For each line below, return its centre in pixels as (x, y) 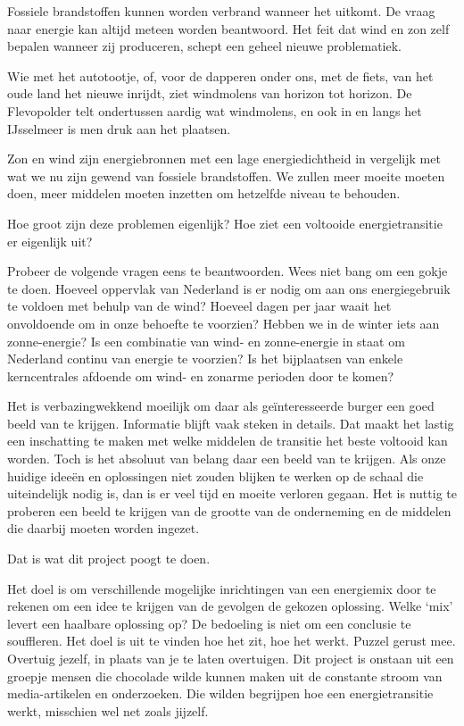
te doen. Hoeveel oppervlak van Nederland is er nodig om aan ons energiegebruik (229, 288)
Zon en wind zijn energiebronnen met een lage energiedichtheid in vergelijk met (224, 159)
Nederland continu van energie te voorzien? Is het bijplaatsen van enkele (205, 359)
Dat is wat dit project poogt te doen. (109, 559)
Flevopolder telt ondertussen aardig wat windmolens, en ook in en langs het (215, 110)
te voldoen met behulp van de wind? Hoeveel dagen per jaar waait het (199, 306)
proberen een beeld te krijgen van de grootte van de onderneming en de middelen (229, 510)
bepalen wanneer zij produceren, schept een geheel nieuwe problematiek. (204, 46)
